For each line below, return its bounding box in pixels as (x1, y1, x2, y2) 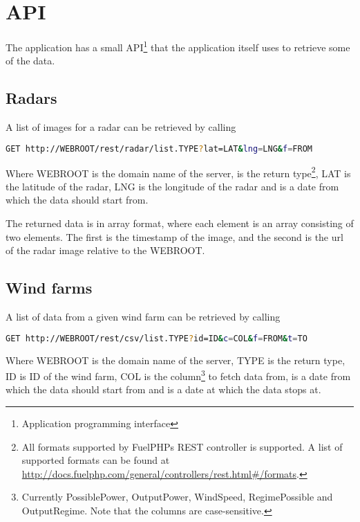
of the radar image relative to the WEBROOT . (6, 243, 205, 258)
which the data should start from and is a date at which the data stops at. (6, 382, 321, 397)
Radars (6, 87, 57, 109)
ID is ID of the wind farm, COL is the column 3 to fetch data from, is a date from (6, 367, 351, 383)
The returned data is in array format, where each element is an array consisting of (6, 216, 354, 231)
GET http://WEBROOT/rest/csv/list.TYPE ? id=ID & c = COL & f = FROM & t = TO (6, 333, 307, 343)
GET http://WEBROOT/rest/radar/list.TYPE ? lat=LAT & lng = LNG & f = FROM (6, 143, 312, 154)
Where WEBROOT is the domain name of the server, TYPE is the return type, (6, 352, 345, 367)
